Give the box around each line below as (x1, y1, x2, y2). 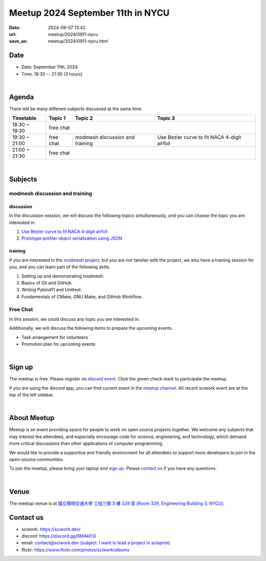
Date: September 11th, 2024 (21, 64, 78, 70)
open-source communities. (9, 457, 64, 463)
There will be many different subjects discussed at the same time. (9, 106, 143, 112)
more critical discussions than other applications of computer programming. (9, 440, 164, 446)
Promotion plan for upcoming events (21, 341, 96, 347)
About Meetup (9, 414, 55, 422)
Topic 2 (75, 115, 93, 122)
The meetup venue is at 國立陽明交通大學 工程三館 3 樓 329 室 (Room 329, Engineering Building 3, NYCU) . (9, 500, 225, 506)
